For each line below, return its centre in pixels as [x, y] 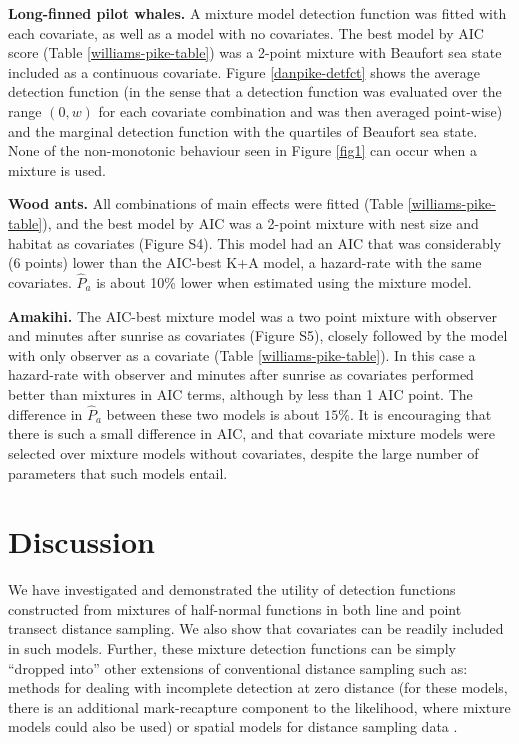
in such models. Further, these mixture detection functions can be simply [232, 648]
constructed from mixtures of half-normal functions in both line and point [235, 608]
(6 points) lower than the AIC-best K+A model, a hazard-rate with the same [245, 262]
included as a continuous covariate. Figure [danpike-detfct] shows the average [244, 71]
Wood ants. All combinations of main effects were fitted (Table [206, 203]
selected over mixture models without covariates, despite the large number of [243, 452]
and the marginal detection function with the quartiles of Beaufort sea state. [243, 130]
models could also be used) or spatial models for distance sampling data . [233, 726]
